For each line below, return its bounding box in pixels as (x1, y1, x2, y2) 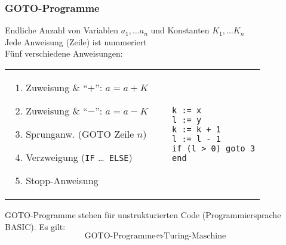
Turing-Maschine (164, 232, 226, 241)
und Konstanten (150, 24, 210, 36)
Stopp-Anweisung (26, 173, 99, 187)
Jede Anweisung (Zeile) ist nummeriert (5, 35, 147, 48)
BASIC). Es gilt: (5, 220, 66, 232)
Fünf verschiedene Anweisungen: (5, 47, 123, 60)
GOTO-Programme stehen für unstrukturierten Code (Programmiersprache (5, 209, 281, 221)
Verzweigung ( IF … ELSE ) (26, 150, 133, 164)
